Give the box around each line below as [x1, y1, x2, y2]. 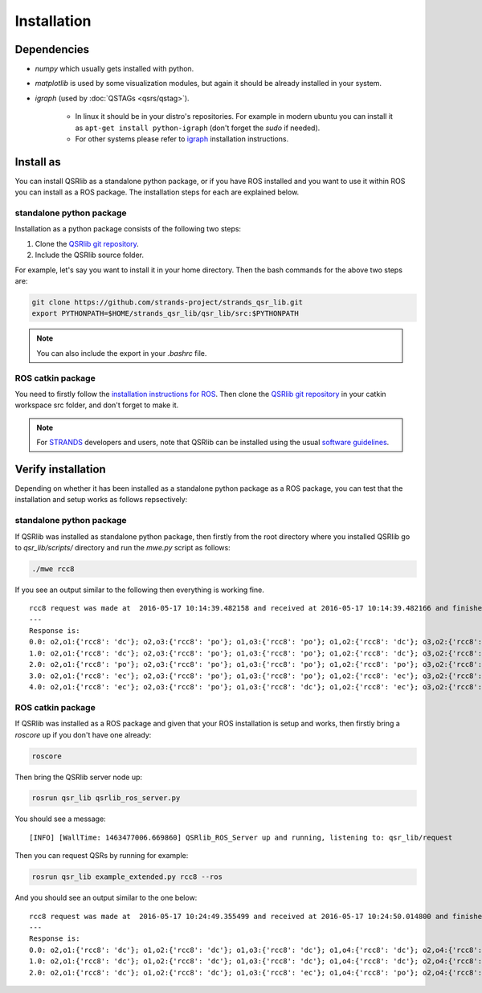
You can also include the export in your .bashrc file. [36, 348, 207, 358]
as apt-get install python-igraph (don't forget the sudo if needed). [75, 123, 321, 133]
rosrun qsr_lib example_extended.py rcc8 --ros [31, 872, 223, 881]
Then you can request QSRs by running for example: [14, 851, 189, 860]
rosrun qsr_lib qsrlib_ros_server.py [31, 794, 181, 803]
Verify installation [14, 462, 106, 476]
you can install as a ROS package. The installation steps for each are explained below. [14, 187, 300, 197]
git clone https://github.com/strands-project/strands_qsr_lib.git [31, 298, 304, 307]
